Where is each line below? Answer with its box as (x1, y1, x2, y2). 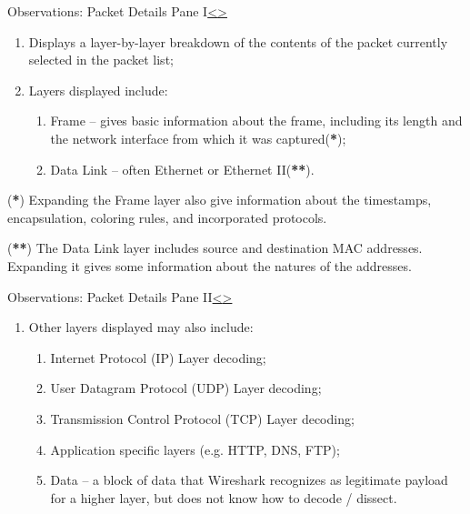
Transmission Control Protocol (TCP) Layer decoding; (50, 408, 355, 428)
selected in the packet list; (28, 50, 174, 69)
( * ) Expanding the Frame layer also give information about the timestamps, (7, 190, 432, 209)
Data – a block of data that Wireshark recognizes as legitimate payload (50, 470, 448, 489)
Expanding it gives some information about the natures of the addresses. (7, 256, 412, 275)
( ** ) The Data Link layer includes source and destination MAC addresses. (7, 238, 423, 257)
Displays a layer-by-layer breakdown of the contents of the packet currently (28, 32, 448, 51)
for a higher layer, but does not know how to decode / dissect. (50, 488, 397, 507)
